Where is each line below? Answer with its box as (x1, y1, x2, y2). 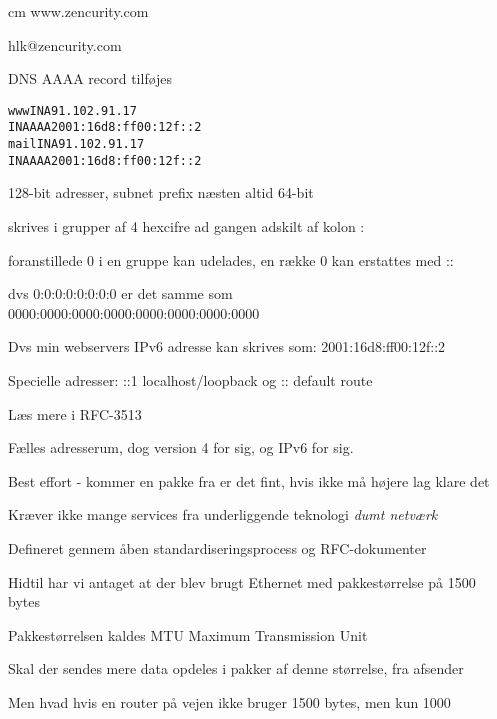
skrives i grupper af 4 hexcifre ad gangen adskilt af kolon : (8, 216, 365, 236)
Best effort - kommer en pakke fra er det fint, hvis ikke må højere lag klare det (8, 470, 490, 491)
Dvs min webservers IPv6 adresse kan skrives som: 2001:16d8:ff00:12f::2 (8, 336, 446, 357)
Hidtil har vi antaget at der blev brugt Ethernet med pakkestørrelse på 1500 (8, 571, 476, 592)
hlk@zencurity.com (8, 34, 122, 55)
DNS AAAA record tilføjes (8, 68, 173, 89)
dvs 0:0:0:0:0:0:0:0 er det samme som (8, 283, 233, 304)
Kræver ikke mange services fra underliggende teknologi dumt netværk (8, 504, 438, 525)
